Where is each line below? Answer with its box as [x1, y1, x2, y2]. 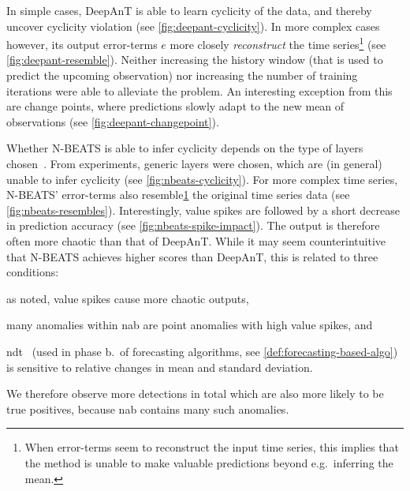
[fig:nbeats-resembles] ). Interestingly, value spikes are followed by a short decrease [6, 201, 400, 218]
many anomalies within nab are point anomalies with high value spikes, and [6, 317, 373, 333]
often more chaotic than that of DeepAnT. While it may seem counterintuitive [6, 232, 386, 249]
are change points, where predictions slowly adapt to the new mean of [6, 98, 345, 114]
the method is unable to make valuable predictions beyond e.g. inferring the [24, 454, 393, 470]
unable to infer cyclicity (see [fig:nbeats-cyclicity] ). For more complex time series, [6, 171, 398, 187]
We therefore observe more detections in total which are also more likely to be [6, 385, 384, 402]
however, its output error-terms [6, 36, 158, 52]
